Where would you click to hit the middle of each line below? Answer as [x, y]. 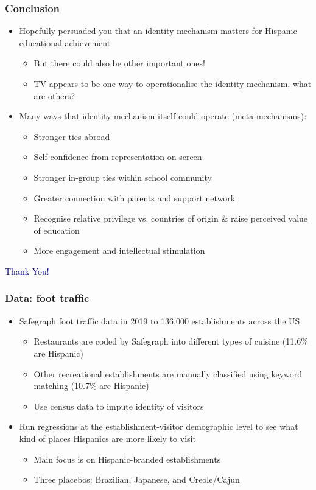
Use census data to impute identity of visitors [119, 406]
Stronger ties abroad [72, 136]
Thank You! [27, 271]
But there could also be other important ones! [119, 63]
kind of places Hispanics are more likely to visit [107, 438]
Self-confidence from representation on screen [118, 157]
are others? [54, 95]
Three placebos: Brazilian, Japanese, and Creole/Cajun [137, 479]
